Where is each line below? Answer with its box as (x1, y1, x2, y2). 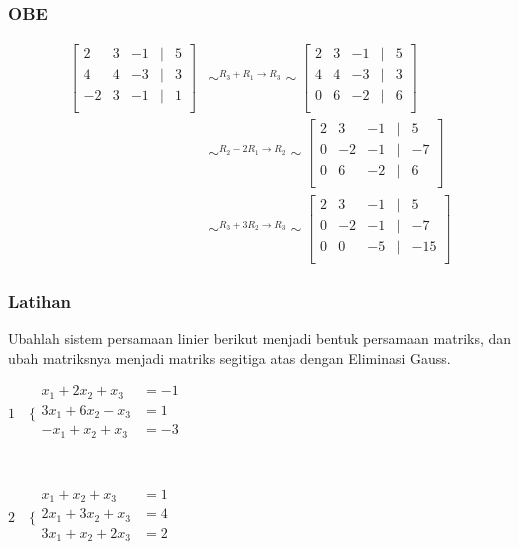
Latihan (8, 288, 72, 313)
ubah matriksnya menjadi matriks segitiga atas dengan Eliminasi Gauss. (8, 347, 451, 368)
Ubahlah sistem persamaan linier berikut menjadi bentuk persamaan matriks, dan (8, 327, 512, 348)
